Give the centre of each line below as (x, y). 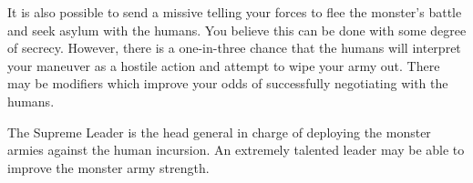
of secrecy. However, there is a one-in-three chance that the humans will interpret (234, 48)
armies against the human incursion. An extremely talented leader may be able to (236, 150)
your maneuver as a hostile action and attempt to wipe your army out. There (224, 65)
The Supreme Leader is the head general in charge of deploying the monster (219, 132)
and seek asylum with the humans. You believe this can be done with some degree (237, 30)
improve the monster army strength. (108, 167)
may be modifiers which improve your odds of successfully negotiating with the (228, 83)
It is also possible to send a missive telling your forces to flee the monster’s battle (235, 12)
